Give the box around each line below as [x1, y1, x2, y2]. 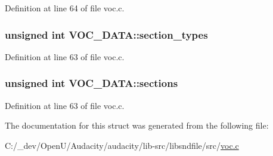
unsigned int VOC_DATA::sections [5, 76, 178, 91]
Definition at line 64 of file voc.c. [5, 2, 125, 14]
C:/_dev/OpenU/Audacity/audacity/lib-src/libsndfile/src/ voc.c [5, 139, 239, 151]
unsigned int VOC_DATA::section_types [5, 27, 208, 42]
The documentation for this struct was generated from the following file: [5, 119, 269, 132]
